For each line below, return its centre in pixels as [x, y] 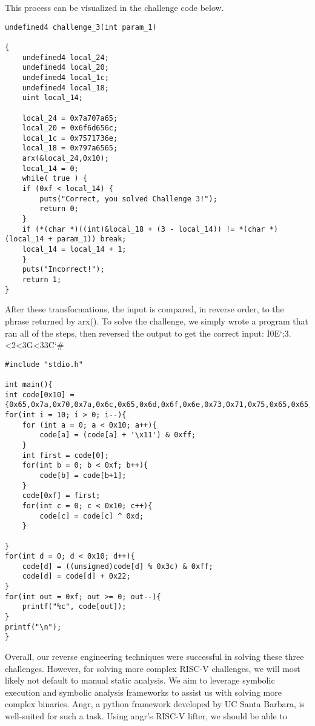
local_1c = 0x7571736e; [70, 138]
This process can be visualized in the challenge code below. [114, 7]
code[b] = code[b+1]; [83, 475]
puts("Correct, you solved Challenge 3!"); [128, 199]
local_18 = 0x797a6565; [70, 148]
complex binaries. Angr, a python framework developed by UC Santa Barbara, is [155, 704]
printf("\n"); [33, 627]
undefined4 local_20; [65, 68]
